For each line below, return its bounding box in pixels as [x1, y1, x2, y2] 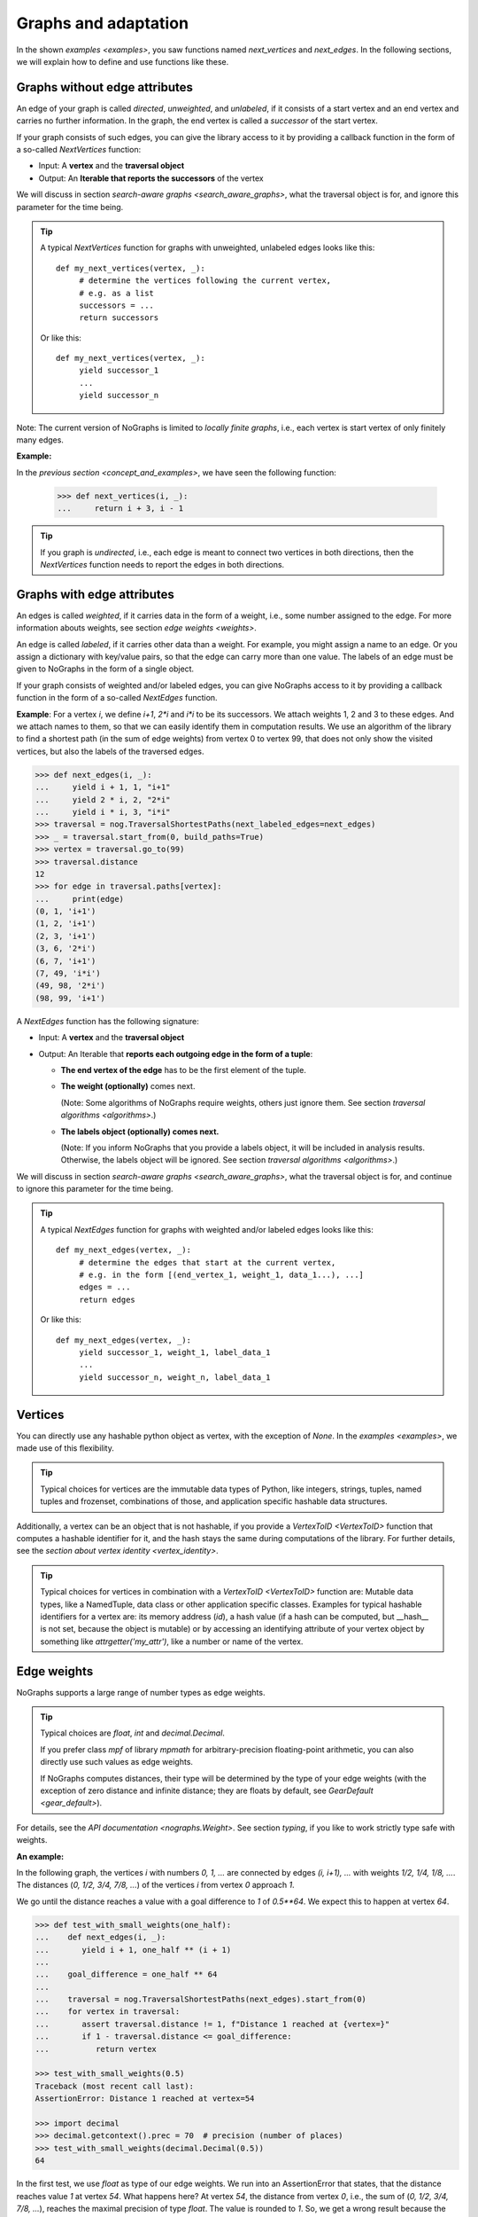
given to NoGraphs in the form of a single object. [16, 663, 195, 674]
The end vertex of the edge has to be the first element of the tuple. [60, 1064, 307, 1075]
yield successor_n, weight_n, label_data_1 [79, 1372, 271, 1383]
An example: [16, 1851, 65, 1861]
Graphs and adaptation [16, 13, 189, 33]
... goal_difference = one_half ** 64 [35, 1970, 218, 1979]
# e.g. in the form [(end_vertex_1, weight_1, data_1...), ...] [79, 1270, 365, 1281]
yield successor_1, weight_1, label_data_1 [79, 1347, 271, 1357]
